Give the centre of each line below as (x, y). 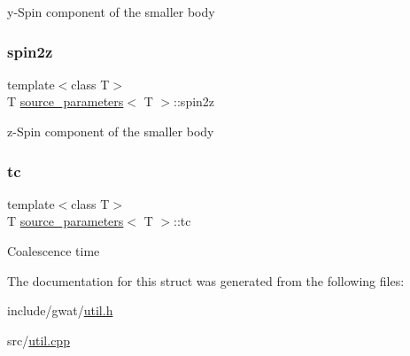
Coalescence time (54, 251)
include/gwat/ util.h (60, 310)
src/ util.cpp (39, 340)
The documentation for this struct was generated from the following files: (206, 280)
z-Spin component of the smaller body (111, 131)
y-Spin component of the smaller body (111, 12)
